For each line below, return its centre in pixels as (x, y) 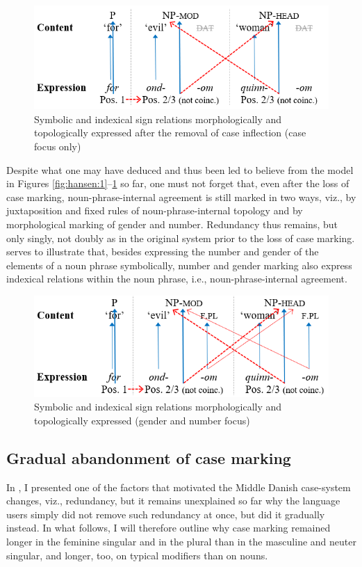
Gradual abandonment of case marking (149, 457)
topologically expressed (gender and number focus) (142, 420)
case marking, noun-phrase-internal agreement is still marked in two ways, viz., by (181, 197)
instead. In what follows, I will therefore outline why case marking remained (168, 528)
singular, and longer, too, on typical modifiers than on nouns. (137, 555)
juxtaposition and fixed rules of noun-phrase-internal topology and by (155, 210)
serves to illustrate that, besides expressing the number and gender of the (163, 251)
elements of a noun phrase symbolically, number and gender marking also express (179, 265)
